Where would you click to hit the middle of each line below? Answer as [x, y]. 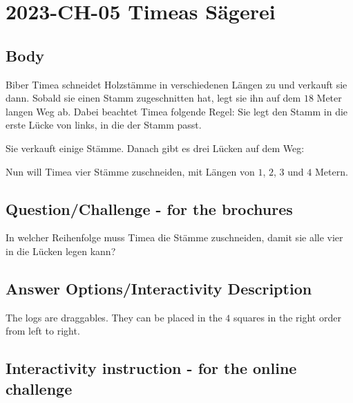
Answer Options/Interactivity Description [159, 288]
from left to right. [43, 331]
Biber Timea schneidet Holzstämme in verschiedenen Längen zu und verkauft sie [176, 84]
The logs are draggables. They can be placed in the [114, 317]
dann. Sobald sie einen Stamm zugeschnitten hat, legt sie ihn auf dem [153, 98]
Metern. [331, 171]
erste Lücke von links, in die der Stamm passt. [104, 125]
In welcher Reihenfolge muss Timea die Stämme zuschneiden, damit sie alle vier [174, 237]
